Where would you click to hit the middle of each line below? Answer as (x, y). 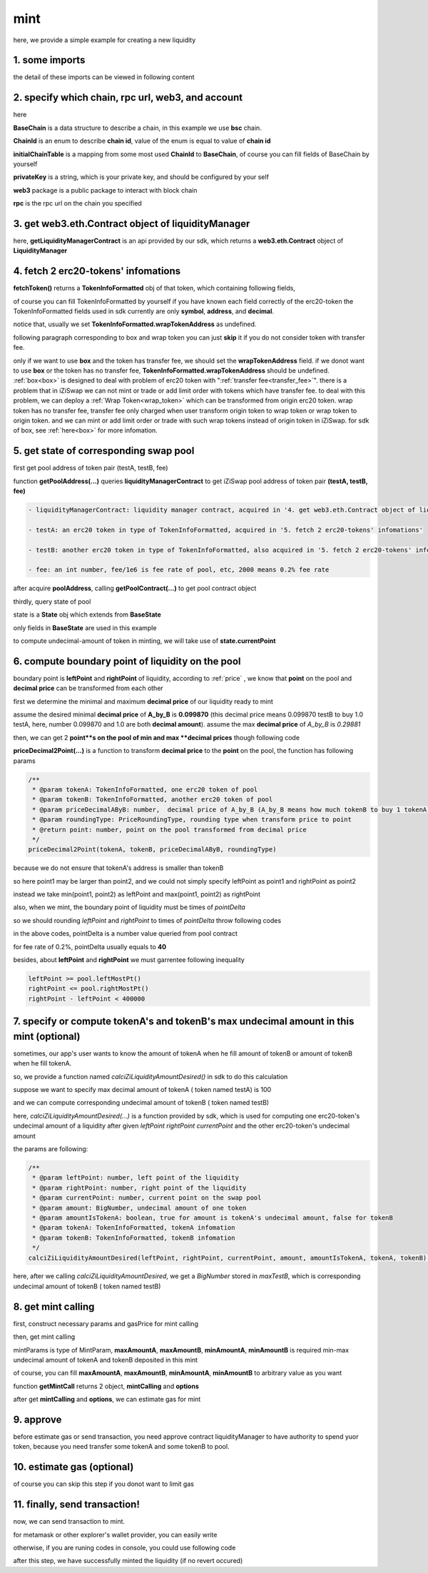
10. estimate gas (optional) (73, 1467)
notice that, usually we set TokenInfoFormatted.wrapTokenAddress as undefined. (135, 324)
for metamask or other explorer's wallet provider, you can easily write (115, 1534)
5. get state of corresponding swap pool (104, 451)
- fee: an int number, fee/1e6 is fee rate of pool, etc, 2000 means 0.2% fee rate (179, 570)
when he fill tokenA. (42, 1063)
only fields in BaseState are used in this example (85, 627)
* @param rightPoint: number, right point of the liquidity (139, 1188)
